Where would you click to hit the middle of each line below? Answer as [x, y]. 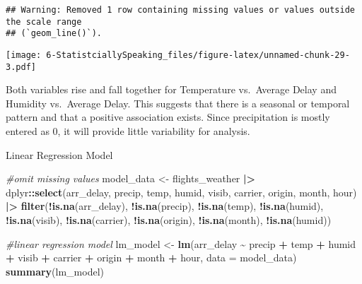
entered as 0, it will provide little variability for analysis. [128, 131]
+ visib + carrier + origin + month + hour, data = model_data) [151, 258]
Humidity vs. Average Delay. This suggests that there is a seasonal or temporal [178, 103]
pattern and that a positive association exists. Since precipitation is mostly [168, 117]
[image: [24, 55]
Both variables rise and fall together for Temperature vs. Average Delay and [171, 89]
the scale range [44, 22]
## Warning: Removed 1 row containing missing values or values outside [180, 10]
